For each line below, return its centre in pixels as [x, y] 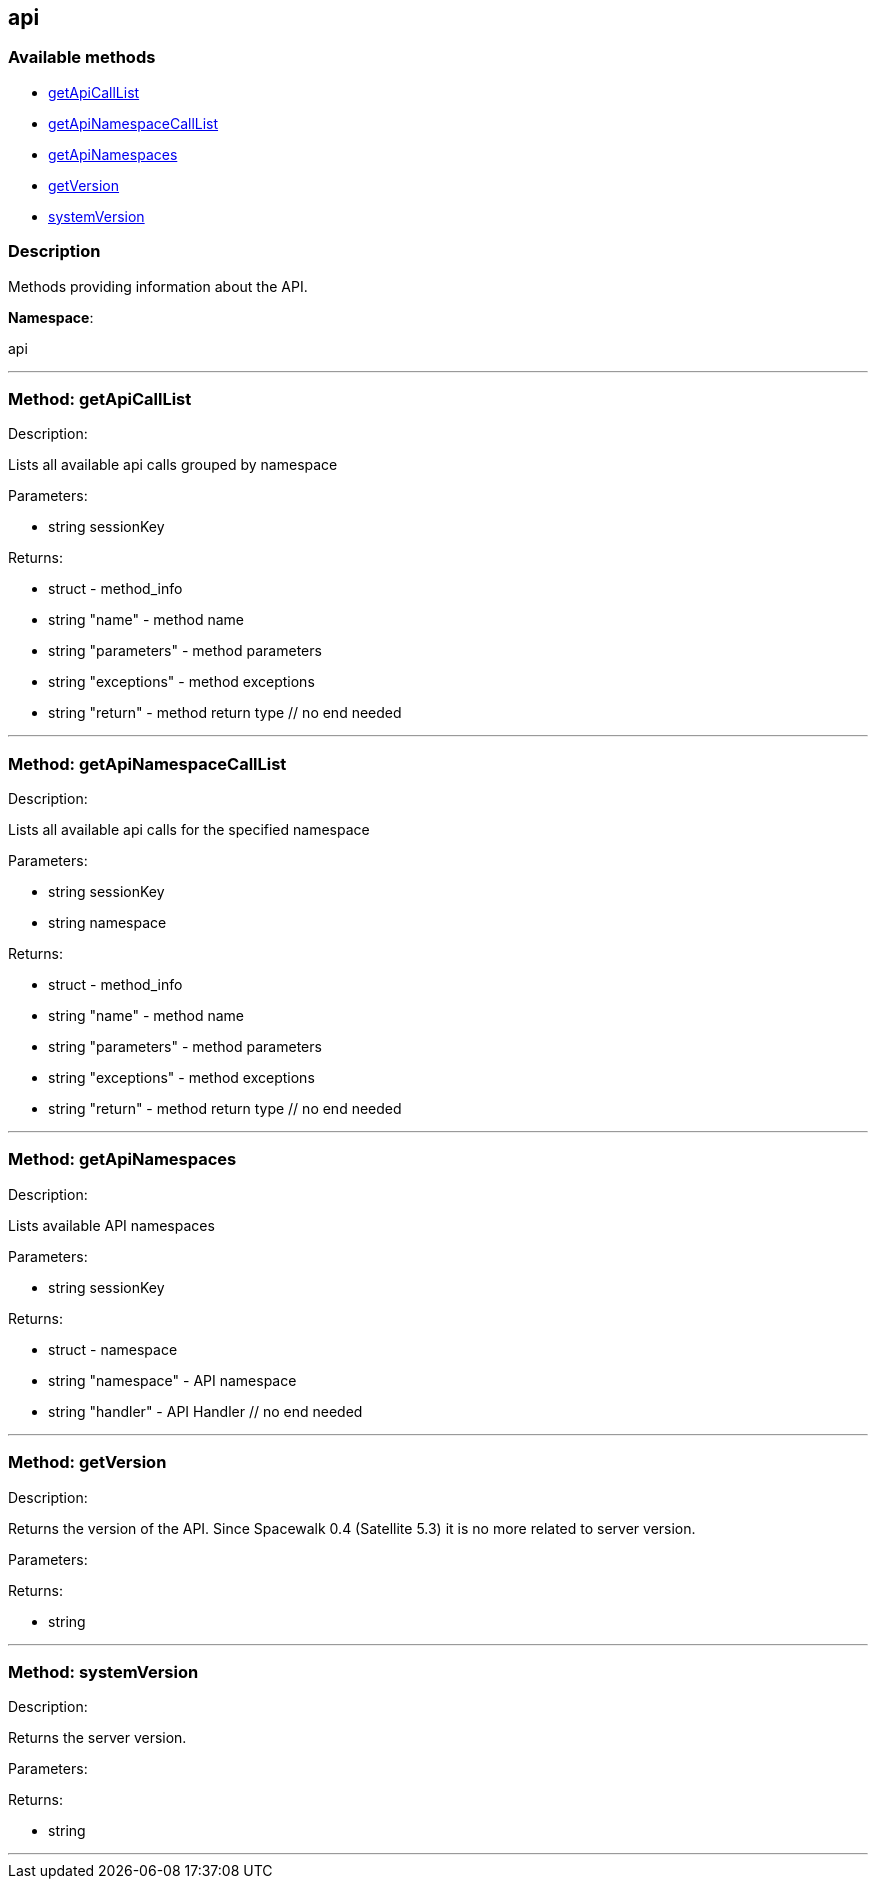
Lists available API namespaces [111, 1225]
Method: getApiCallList [100, 398]
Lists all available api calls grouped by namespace [173, 465]
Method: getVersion [87, 1462]
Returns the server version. [97, 1738]
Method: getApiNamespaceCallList [147, 763]
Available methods [82, 57]
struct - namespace [113, 1349]
